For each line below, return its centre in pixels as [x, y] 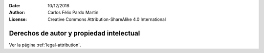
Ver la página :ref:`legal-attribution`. [45, 45]
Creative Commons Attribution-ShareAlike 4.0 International [107, 19]
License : [18, 19]
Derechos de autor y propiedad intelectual [75, 33]
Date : [15, 6]
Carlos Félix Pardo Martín [73, 13]
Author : [17, 13]
